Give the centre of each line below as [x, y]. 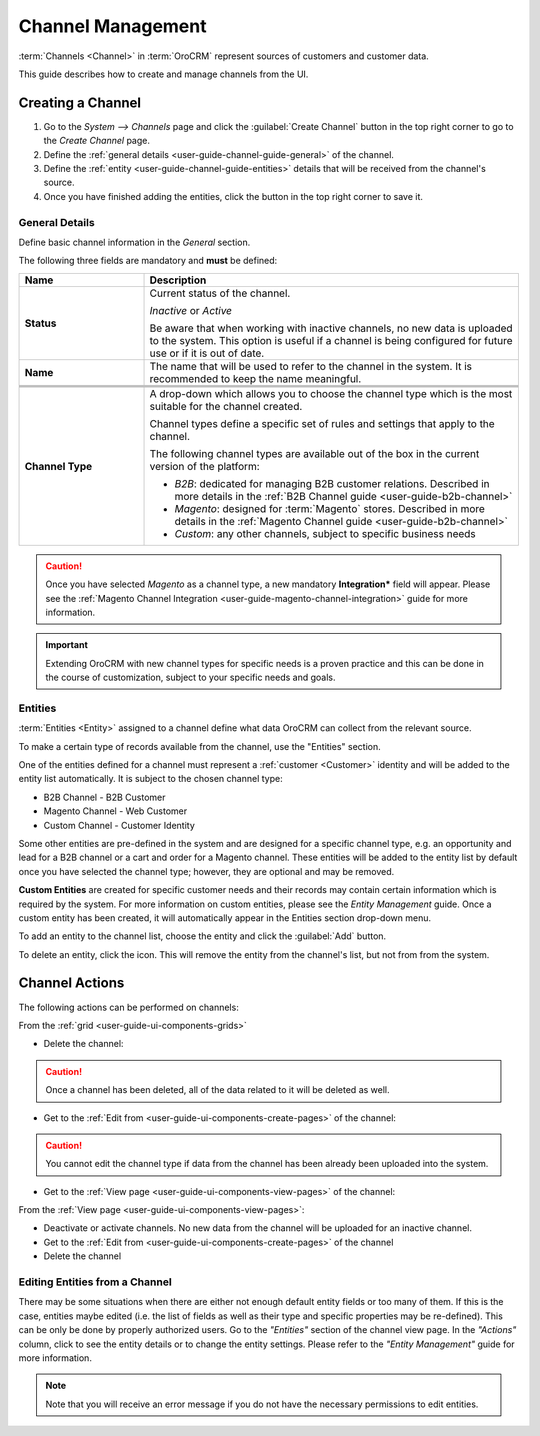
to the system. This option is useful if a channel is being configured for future [331, 340]
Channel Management [112, 26]
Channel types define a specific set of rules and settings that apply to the [322, 423]
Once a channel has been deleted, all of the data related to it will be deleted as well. [217, 1090]
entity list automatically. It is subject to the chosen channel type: [151, 779]
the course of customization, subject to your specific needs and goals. [190, 677]
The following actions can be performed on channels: [128, 1007]
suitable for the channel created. [226, 406]
